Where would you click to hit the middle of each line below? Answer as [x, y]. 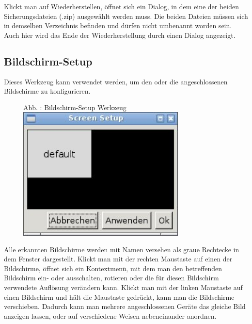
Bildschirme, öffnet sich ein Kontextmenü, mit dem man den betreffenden [113, 268]
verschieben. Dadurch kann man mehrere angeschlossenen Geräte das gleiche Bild [125, 306]
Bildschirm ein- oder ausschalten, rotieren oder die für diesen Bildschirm [111, 278]
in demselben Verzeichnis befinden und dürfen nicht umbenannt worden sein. [118, 25]
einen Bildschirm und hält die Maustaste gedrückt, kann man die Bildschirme [119, 297]
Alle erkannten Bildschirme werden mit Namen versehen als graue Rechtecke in [122, 249]
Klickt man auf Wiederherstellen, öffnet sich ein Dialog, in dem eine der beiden [122, 6]
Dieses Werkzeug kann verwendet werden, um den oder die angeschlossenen [116, 81]
